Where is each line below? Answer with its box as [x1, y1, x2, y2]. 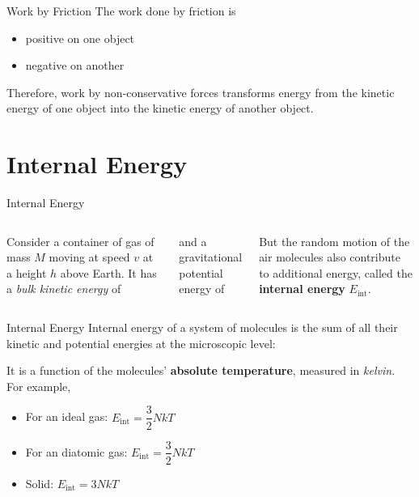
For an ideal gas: [25, 408, 108, 425]
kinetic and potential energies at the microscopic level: [6, 334, 276, 351]
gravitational [179, 248, 243, 265]
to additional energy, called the [259, 264, 413, 281]
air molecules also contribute [259, 248, 400, 265]
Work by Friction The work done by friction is [6, 2, 236, 19]
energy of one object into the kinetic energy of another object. [6, 100, 314, 117]
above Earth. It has [60, 264, 157, 281]
